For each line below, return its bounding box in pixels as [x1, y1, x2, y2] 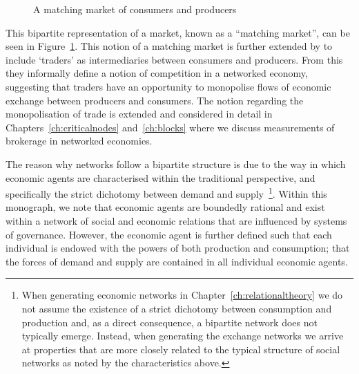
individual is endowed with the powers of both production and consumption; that [6, 241, 350, 255]
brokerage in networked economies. [6, 133, 153, 148]
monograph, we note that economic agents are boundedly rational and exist [6, 200, 325, 214]
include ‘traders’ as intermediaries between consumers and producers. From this [6, 52, 343, 66]
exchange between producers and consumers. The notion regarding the [6, 93, 304, 107]
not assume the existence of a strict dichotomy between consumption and [21, 301, 332, 315]
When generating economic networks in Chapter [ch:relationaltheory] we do [21, 288, 343, 302]
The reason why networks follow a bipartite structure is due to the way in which [6, 156, 346, 171]
